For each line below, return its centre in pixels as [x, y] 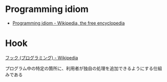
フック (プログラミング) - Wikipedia [42, 57]
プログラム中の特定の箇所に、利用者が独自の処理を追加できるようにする [79, 68]
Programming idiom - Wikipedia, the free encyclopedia [69, 23]
